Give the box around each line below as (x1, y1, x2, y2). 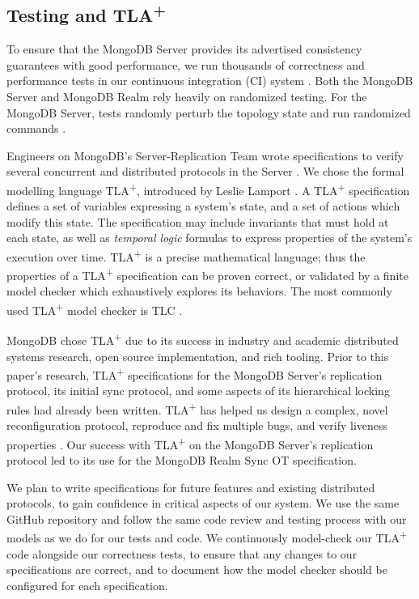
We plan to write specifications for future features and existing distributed (6, 478, 375, 495)
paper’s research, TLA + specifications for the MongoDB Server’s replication (6, 364, 383, 383)
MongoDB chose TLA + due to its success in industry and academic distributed (6, 329, 399, 348)
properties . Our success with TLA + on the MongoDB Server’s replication (6, 433, 374, 452)
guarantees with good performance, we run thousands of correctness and (6, 56, 365, 73)
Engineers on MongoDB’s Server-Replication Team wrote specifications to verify (6, 147, 404, 164)
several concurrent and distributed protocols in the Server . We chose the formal (6, 163, 404, 180)
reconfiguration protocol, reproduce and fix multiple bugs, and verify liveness (6, 417, 388, 434)
